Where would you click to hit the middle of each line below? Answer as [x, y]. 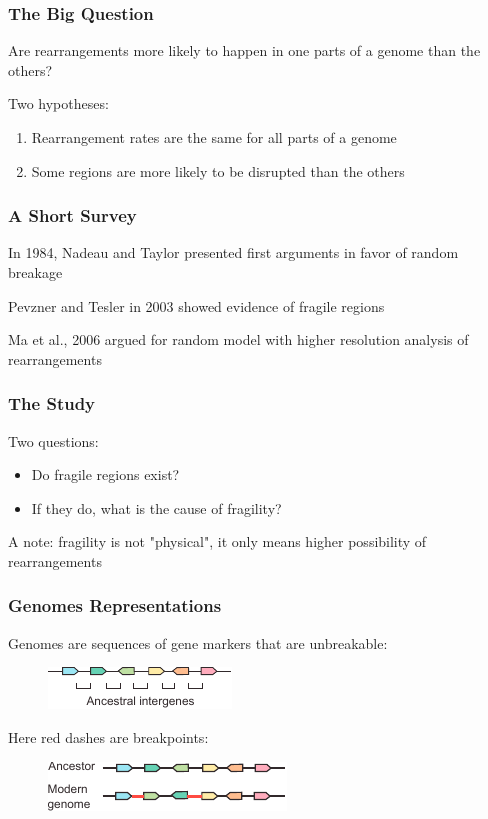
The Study [52, 403]
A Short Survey [72, 215]
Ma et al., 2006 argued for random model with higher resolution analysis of [238, 339]
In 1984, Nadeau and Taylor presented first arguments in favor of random [233, 252]
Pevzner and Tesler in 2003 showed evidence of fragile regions [196, 305]
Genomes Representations [115, 605]
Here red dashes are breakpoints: [108, 736]
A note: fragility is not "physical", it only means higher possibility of [217, 541]
